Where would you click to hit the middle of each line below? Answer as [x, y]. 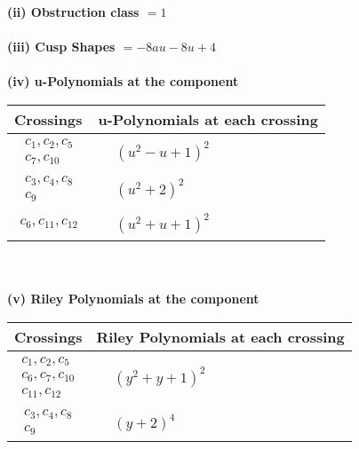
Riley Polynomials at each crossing [220, 337]
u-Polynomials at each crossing [208, 119]
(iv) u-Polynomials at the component [123, 81]
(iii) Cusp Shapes [61, 47]
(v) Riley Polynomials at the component [133, 299]
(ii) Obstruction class [73, 12]
